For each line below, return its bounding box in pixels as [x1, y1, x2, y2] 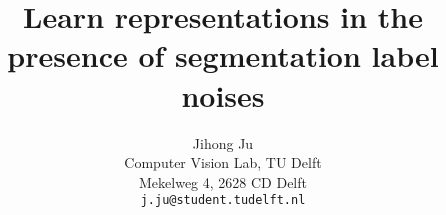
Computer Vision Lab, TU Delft [124, 152, 322, 173]
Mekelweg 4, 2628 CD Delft [139, 171, 307, 192]
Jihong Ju [192, 132, 254, 153]
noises [181, 74, 265, 115]
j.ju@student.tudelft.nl [140, 193, 306, 208]
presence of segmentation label [7, 35, 439, 76]
